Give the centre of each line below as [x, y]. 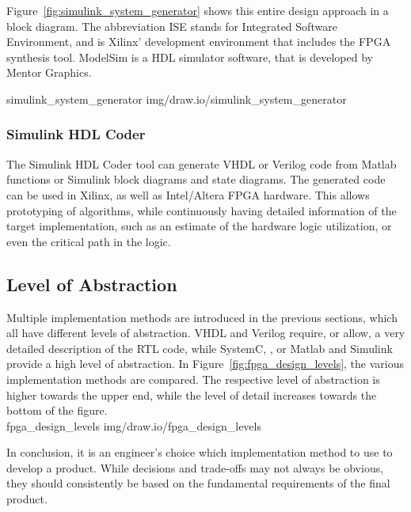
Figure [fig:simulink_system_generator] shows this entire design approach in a [198, 10]
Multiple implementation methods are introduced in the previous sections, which [202, 317]
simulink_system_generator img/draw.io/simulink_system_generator [177, 99]
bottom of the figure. [57, 410]
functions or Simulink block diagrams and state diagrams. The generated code [196, 179]
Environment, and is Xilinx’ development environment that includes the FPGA [199, 42]
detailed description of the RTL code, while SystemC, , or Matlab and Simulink [200, 348]
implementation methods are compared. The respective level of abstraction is [193, 379]
